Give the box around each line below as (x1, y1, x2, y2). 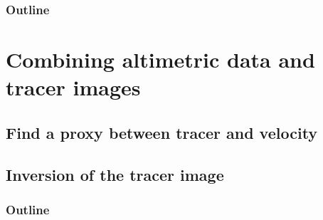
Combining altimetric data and (6, 45, 315, 74)
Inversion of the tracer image (6, 163, 224, 185)
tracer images (6, 73, 141, 102)
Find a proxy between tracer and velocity (6, 121, 318, 143)
